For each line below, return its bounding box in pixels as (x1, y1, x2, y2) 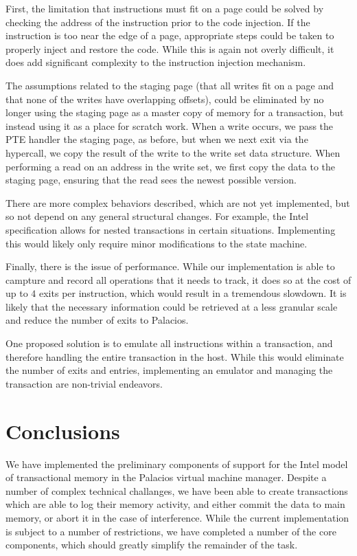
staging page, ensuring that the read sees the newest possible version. (5, 173, 297, 187)
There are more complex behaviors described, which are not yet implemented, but (5, 195, 350, 210)
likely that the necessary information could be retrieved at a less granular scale (5, 299, 338, 313)
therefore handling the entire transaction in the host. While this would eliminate (5, 349, 344, 364)
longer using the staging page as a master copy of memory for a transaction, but (5, 105, 344, 120)
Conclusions (5, 416, 120, 445)
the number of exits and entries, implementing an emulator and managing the (5, 363, 333, 377)
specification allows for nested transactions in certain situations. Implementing (5, 222, 336, 236)
